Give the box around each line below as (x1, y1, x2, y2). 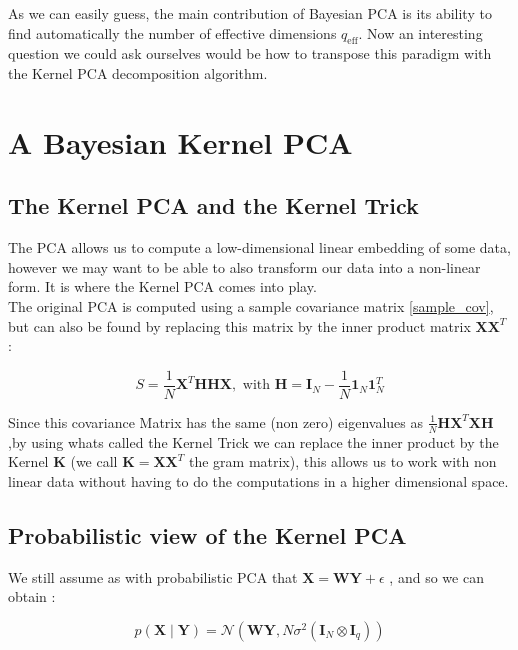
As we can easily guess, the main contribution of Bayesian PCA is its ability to (8, 3, 492, 23)
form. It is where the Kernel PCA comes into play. (8, 276, 317, 297)
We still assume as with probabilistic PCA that (8, 566, 298, 587)
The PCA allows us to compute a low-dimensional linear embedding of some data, (8, 237, 511, 258)
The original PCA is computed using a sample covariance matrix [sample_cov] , (8, 295, 494, 316)
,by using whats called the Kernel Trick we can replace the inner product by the (8, 431, 499, 452)
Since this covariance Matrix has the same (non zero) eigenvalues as (8, 411, 424, 432)
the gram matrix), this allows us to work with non (188, 451, 497, 472)
